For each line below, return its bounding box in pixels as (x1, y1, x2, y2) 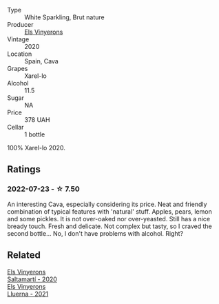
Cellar (7, 123, 24, 131)
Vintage (7, 35, 30, 43)
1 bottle (24, 130, 45, 139)
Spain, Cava (24, 57, 59, 65)
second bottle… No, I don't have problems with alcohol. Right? (7, 229, 184, 237)
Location (7, 50, 32, 58)
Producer (7, 21, 34, 28)
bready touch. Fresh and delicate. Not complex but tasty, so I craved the (7, 222, 212, 230)
